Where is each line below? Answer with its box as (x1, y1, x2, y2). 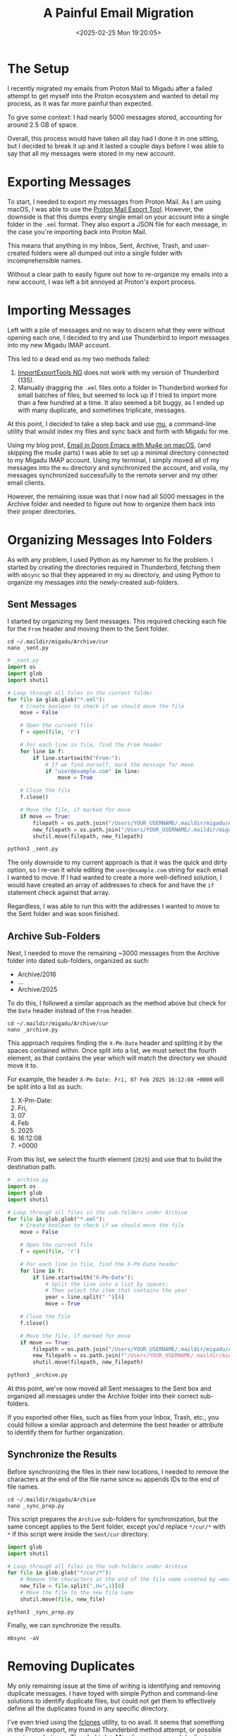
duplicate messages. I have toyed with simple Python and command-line (7, 1689, 219, 1697)
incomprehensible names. (7, 256, 83, 265)
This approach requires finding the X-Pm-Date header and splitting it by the (7, 1039, 223, 1047)
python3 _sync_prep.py (7, 1609, 74, 1616)
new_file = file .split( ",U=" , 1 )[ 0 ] (20, 1582, 125, 1590)
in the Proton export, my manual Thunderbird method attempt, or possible (7, 1725, 222, 1734)
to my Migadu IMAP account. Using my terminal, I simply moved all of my (7, 455, 220, 464)
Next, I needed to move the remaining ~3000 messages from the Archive (7, 949, 220, 957)
